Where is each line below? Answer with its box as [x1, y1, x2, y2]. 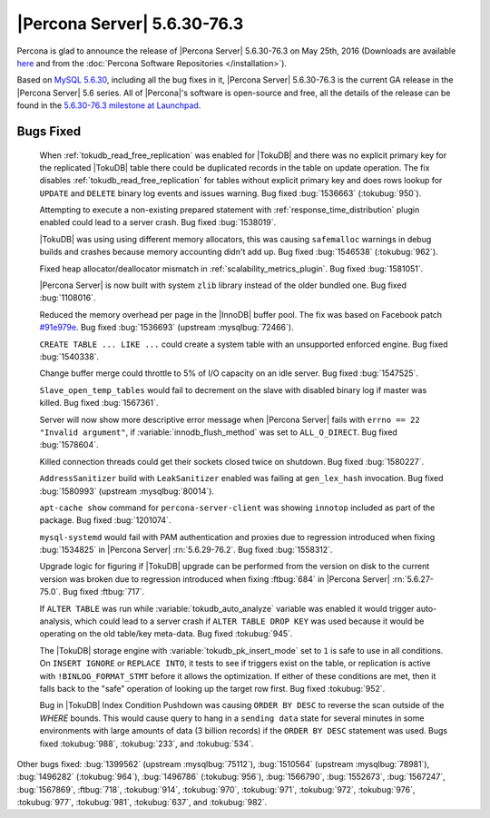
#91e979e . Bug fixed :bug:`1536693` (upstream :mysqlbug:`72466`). [39, 322, 294, 333]
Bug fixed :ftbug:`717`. [62, 586, 145, 597]
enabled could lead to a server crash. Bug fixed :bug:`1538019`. [39, 217, 277, 228]
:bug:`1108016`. [39, 292, 96, 303]
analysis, [39, 616, 73, 626]
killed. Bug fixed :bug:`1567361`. [39, 398, 159, 409]
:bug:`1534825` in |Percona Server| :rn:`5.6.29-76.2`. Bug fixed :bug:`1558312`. [39, 545, 333, 556]
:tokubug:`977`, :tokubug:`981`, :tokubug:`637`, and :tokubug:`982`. [16, 797, 268, 808]
